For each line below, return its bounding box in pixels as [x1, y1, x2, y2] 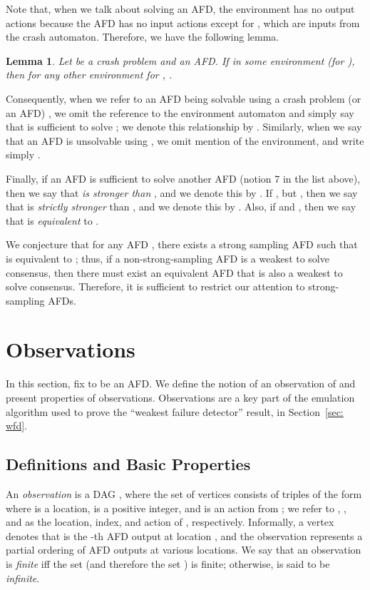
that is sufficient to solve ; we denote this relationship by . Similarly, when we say [6, 119, 362, 134]
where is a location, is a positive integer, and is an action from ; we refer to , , [6, 500, 347, 515]
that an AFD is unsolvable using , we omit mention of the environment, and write [6, 133, 364, 148]
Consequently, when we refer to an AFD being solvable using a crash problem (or [6, 91, 361, 106]
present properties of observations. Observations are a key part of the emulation [6, 390, 355, 405]
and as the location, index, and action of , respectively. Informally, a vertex [6, 514, 334, 529]
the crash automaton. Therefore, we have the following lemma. [6, 29, 279, 44]
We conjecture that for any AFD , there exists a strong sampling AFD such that [6, 237, 358, 252]
